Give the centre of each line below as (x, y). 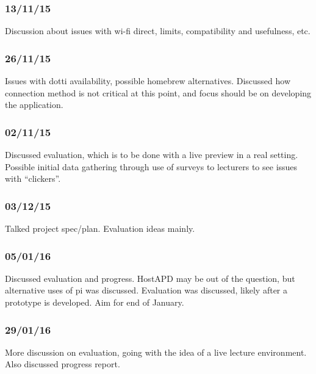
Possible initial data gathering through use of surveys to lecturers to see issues (151, 166)
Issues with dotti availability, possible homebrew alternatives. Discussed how (148, 81)
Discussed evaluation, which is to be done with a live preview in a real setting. (152, 155)
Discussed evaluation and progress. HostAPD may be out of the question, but (150, 278)
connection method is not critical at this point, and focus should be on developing (158, 92)
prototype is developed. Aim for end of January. (95, 302)
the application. (34, 105)
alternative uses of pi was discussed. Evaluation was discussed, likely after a (146, 290)
